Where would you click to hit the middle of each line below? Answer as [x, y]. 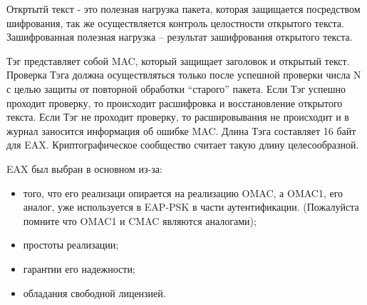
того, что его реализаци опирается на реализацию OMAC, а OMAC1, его [183, 192]
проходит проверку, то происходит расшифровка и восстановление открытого [175, 102]
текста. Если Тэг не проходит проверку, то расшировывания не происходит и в [178, 117]
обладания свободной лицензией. [94, 292]
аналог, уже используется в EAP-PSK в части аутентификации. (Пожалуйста [191, 207]
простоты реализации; [71, 245]
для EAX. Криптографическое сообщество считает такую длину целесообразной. [183, 145]
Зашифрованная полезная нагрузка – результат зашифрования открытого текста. [180, 37]
